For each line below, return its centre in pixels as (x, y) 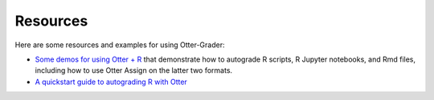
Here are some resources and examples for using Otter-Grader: (120, 45)
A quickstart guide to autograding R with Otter (111, 82)
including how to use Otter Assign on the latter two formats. (134, 70)
